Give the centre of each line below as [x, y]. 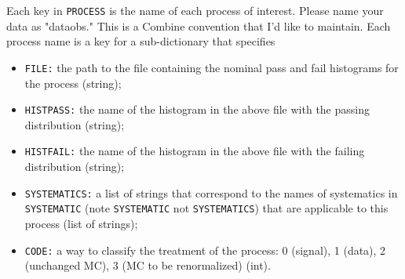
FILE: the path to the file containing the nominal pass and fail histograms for [212, 67]
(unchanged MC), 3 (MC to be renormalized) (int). [148, 265]
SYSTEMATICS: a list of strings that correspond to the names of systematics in [211, 192]
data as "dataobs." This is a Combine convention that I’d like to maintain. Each [199, 25]
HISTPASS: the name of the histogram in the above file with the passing [197, 109]
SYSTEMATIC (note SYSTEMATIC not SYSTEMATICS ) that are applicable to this [206, 208]
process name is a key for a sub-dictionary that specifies [141, 41]
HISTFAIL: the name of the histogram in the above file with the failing [195, 151]
